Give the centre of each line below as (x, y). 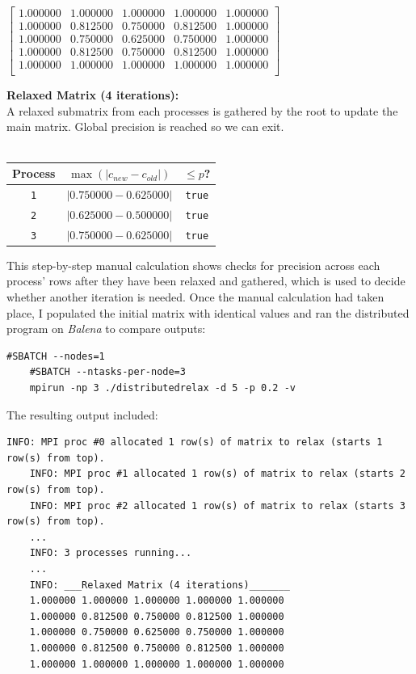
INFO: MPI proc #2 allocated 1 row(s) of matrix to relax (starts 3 (217, 505)
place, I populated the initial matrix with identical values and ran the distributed (208, 312)
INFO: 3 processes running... (111, 553)
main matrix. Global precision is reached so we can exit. (145, 126)
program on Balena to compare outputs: (106, 329)
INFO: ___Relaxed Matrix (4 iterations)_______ (160, 585)
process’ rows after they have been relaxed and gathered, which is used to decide (206, 281)
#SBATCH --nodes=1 (56, 356)
